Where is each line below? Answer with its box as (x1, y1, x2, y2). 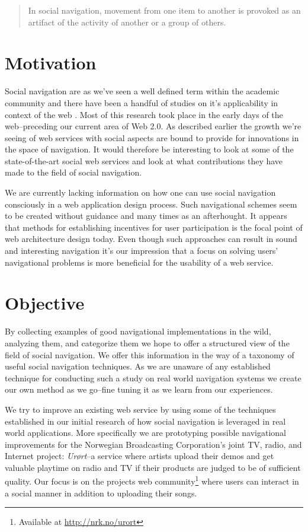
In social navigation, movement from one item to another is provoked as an (28, 4, 301, 16)
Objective (5, 291, 85, 315)
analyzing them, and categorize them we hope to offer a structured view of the (5, 336, 290, 349)
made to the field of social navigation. (5, 166, 142, 179)
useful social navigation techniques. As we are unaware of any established (5, 360, 271, 372)
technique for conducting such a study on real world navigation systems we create (5, 371, 301, 384)
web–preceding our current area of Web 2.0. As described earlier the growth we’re (5, 120, 301, 132)
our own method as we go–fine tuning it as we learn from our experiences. (5, 383, 273, 396)
